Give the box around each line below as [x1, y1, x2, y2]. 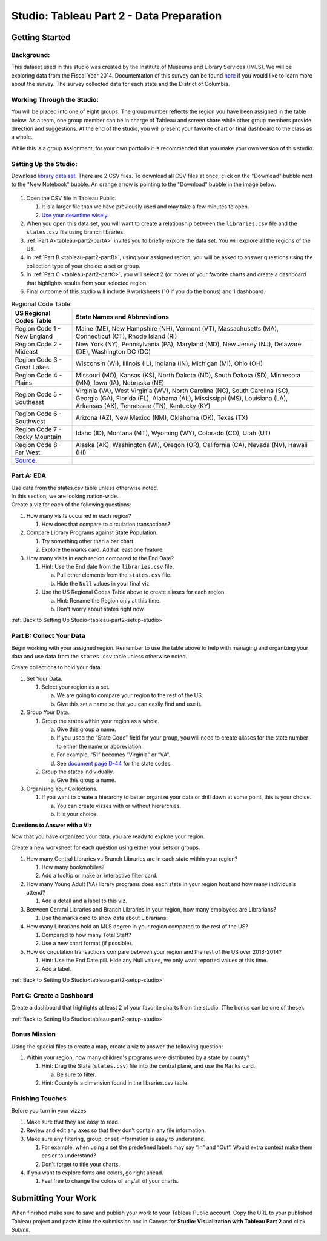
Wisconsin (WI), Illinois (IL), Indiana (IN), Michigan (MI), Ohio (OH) [76, 359, 263, 368]
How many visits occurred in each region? [26, 512, 131, 519]
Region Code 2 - [15, 340, 62, 348]
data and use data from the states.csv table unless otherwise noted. [11, 652, 188, 660]
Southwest [15, 417, 45, 425]
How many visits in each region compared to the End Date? [26, 554, 174, 561]
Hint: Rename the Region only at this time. [56, 597, 161, 604]
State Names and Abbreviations [76, 313, 169, 321]
